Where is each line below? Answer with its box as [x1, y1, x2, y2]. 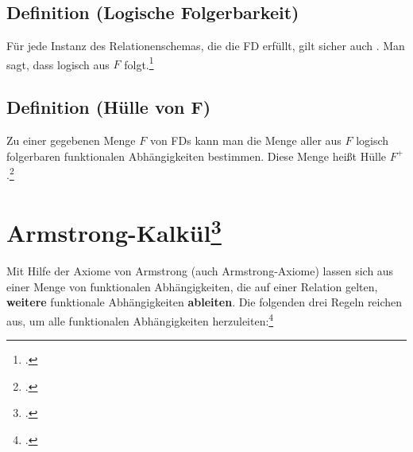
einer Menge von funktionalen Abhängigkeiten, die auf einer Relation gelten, [6, 278, 378, 294]
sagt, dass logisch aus [6, 56, 110, 72]
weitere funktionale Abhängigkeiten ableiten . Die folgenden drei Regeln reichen [6, 294, 403, 310]
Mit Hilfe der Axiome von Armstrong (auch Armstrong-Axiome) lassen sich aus [6, 263, 394, 279]
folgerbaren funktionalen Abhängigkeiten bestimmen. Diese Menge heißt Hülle [6, 147, 387, 164]
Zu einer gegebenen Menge [6, 132, 136, 149]
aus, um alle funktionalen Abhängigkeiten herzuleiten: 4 [6, 310, 274, 329]
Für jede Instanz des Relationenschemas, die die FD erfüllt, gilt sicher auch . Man [6, 37, 405, 54]
